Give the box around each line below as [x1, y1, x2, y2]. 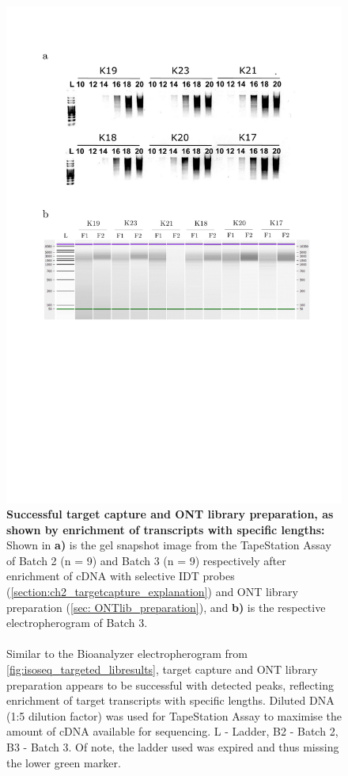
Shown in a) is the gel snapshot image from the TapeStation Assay [6, 537, 331, 553]
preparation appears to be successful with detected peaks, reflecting [6, 676, 334, 693]
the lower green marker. [6, 754, 121, 770]
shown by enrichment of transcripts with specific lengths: [6, 521, 325, 537]
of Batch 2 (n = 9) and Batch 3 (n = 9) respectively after [6, 552, 286, 568]
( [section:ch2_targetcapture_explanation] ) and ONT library [6, 583, 298, 600]
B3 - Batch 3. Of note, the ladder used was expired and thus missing [6, 739, 339, 755]
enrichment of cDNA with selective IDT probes [6, 568, 235, 584]
